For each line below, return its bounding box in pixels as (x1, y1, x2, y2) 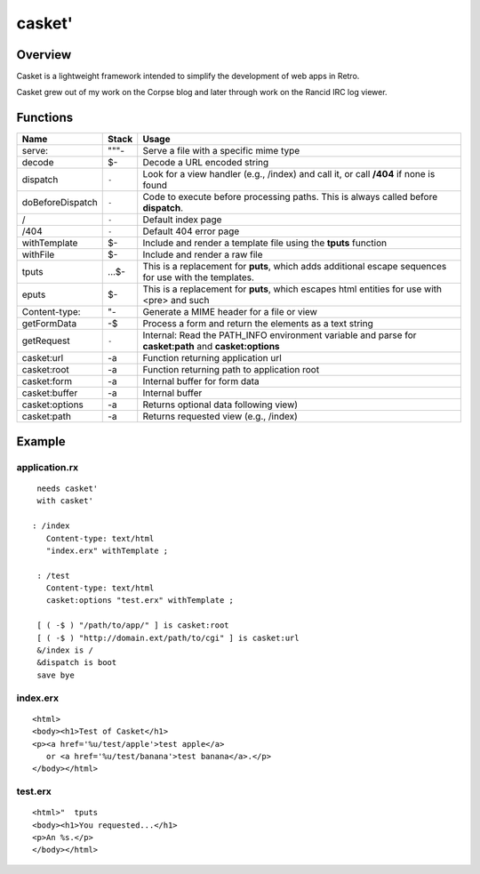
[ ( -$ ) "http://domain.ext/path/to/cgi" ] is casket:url (36, 632, 300, 643)
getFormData (21, 317, 77, 330)
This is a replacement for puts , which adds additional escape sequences (142, 261, 447, 273)
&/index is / (36, 645, 93, 655)
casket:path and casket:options (142, 341, 280, 353)
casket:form (21, 375, 73, 388)
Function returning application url (142, 352, 282, 365)
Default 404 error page (142, 225, 240, 237)
